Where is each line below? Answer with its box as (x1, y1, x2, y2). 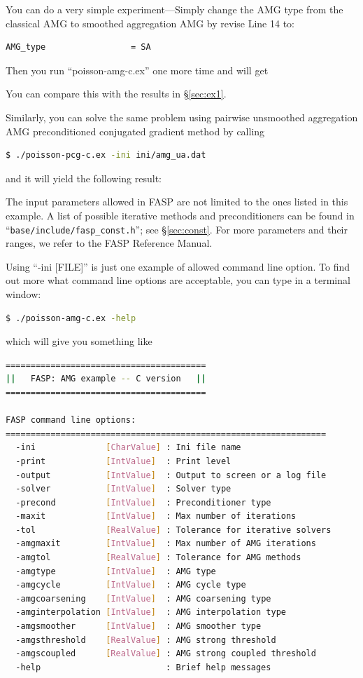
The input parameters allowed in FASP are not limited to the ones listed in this (6, 194, 348, 209)
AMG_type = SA (6, 42, 151, 53)
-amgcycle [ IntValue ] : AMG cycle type (15, 580, 246, 590)
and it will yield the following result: (6, 170, 162, 185)
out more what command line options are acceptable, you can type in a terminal (6, 273, 350, 287)
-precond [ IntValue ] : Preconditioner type (15, 497, 271, 508)
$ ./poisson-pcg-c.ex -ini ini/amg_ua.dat (6, 150, 206, 161)
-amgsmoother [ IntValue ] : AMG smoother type (15, 621, 262, 632)
